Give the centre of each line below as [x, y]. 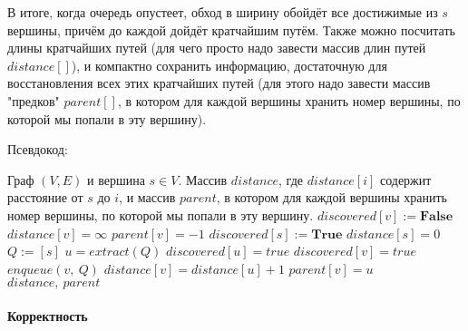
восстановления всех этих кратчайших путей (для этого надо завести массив [219, 83]
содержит [405, 179]
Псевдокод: [38, 149]
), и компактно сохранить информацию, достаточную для [229, 65]
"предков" [34, 100]
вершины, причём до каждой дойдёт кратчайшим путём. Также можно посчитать [231, 29]
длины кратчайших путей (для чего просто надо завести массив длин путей [217, 48]
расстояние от [45, 197]
